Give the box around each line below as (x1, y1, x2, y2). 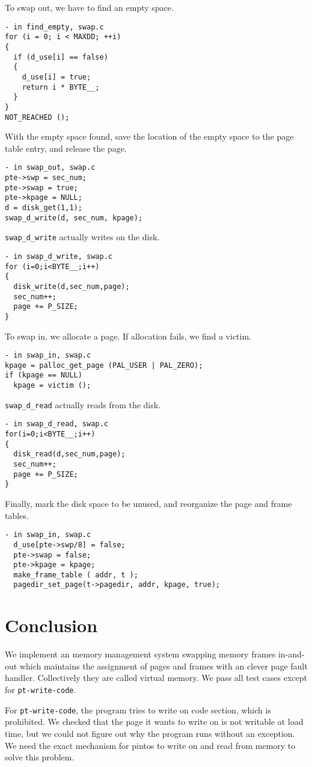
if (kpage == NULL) (5, 371, 82, 380)
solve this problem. (5, 751, 75, 763)
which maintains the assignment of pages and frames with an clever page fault (19, 659, 308, 672)
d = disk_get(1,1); (5, 203, 82, 212)
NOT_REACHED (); (5, 113, 70, 122)
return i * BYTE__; (22, 82, 100, 92)
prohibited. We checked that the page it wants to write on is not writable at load (5, 715, 304, 728)
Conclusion (5, 613, 98, 638)
